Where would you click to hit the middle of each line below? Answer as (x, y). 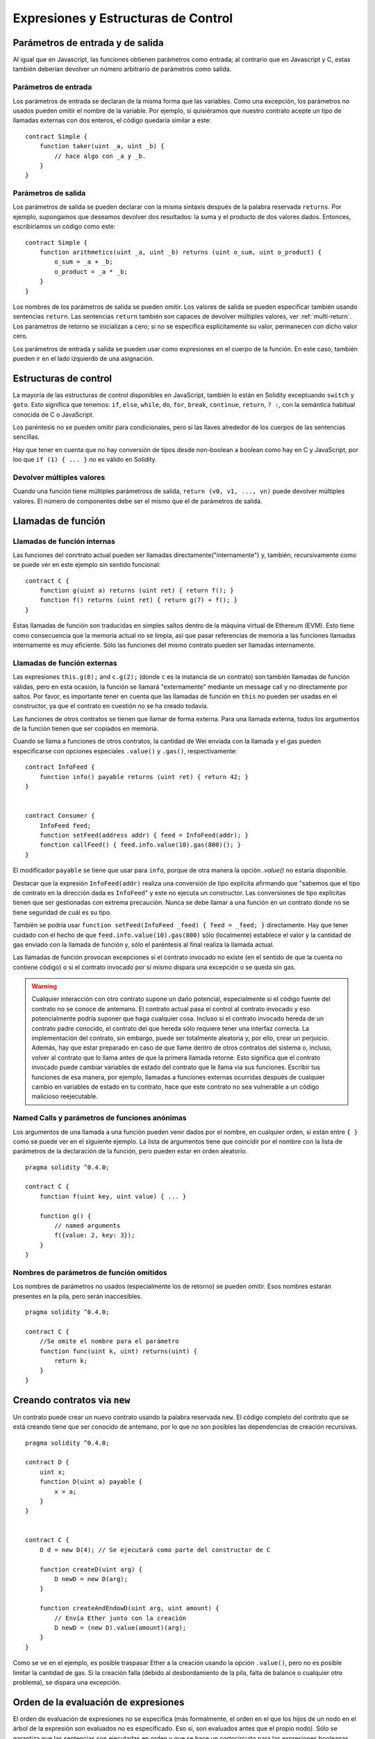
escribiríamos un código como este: (64, 227)
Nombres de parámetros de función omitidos (90, 1272)
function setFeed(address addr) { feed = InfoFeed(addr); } (144, 835)
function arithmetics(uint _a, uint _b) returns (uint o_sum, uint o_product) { (181, 253)
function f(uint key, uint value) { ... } (113, 1196)
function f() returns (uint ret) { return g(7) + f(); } (138, 600)
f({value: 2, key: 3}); (95, 1235)
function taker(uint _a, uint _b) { (102, 146)
